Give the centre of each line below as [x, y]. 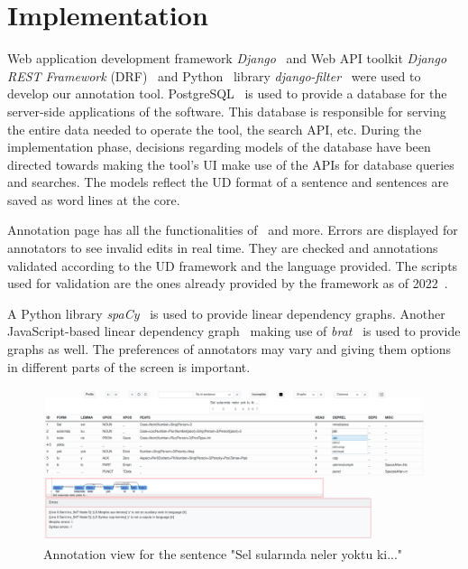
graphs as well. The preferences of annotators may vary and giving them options [229, 349]
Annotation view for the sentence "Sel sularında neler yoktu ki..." [223, 553]
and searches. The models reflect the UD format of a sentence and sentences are [228, 182]
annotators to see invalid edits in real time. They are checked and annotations [223, 248]
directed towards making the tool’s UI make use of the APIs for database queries [231, 164]
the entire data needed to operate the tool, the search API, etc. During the [215, 129]
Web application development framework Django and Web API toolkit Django [227, 58]
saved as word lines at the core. [94, 199]
